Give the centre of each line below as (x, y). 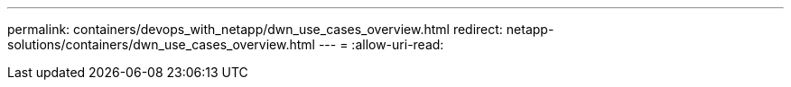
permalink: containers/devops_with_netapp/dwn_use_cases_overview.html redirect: (255, 29)
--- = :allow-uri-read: (381, 44)
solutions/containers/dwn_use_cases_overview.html (161, 44)
